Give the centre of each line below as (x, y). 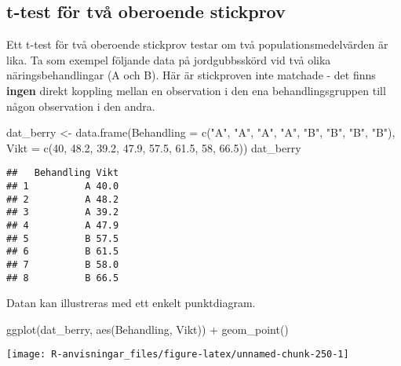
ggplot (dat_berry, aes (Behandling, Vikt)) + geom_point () (148, 329)
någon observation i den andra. (81, 106)
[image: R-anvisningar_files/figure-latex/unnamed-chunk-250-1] (178, 355)
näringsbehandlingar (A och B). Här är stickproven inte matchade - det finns (191, 75)
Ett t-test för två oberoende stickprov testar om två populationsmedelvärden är (197, 44)
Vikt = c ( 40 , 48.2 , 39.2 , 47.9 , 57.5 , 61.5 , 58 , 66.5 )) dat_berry (154, 147)
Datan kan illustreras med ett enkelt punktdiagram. (131, 303)
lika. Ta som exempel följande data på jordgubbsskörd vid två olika (169, 59)
